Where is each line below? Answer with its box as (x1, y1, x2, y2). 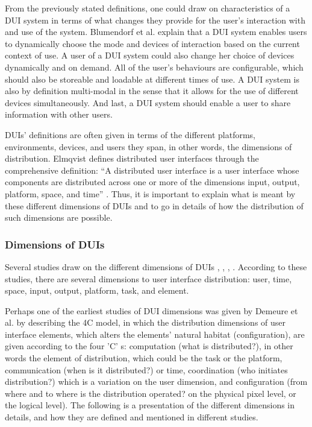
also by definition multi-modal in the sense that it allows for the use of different (5, 84, 299, 97)
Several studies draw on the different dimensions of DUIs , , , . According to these (5, 260, 307, 273)
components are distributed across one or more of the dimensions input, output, (5, 176, 300, 188)
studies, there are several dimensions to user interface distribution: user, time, (5, 272, 292, 285)
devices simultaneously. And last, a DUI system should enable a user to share (5, 96, 291, 109)
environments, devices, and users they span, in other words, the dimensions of (5, 140, 292, 153)
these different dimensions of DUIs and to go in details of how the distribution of (5, 199, 304, 212)
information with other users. (5, 108, 113, 121)
